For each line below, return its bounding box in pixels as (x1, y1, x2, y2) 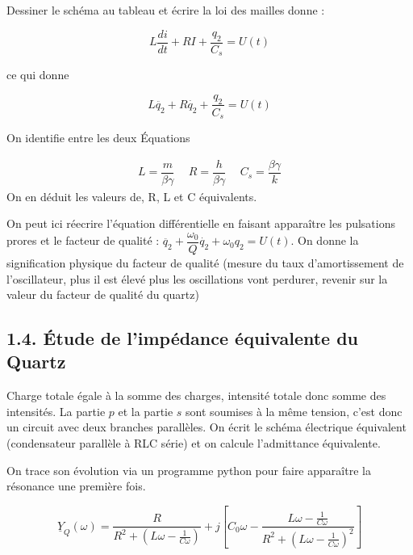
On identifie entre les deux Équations (6, 128, 190, 145)
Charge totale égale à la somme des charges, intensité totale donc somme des (6, 387, 386, 404)
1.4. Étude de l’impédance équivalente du (6, 326, 359, 351)
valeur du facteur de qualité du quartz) (6, 286, 199, 303)
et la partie (118, 402, 173, 419)
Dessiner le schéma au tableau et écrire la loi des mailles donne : (6, 2, 325, 18)
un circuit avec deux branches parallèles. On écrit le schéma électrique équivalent (6, 418, 407, 435)
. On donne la (290, 232, 359, 249)
